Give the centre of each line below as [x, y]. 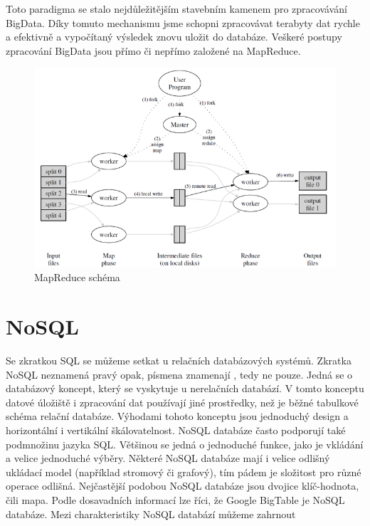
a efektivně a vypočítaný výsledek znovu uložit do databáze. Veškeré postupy [174, 37]
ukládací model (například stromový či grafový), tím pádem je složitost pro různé [184, 472]
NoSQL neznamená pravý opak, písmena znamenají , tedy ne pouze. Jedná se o [179, 374]
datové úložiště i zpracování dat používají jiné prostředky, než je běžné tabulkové [182, 402]
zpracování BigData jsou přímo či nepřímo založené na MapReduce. [153, 50]
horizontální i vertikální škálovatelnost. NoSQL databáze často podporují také [176, 430]
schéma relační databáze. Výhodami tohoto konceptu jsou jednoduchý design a [177, 416]
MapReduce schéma [77, 277]
